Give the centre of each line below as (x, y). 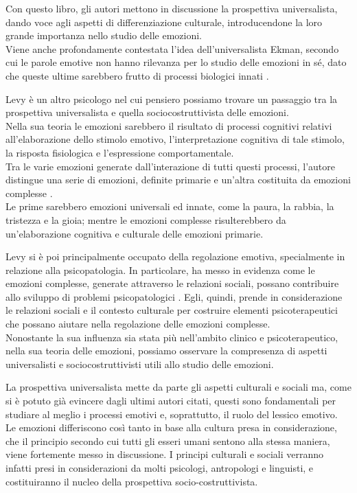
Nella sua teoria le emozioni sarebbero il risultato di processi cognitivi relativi (169, 125)
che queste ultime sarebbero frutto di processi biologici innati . (137, 75)
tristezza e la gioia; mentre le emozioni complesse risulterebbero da (146, 219)
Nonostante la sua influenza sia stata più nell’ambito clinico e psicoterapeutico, (172, 337)
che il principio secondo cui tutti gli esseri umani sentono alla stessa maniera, (168, 440)
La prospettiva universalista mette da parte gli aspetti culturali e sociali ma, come (178, 387)
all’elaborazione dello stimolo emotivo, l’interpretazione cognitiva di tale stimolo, (175, 139)
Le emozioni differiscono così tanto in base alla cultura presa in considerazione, (171, 427)
